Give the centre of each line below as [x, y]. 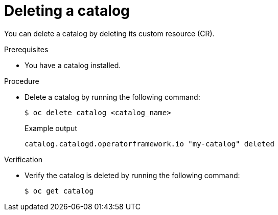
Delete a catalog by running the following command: [112, 97]
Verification [24, 159]
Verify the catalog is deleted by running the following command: [132, 175]
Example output [51, 128]
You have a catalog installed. [73, 65]
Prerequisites [26, 49]
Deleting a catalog [67, 11]
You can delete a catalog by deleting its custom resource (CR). [109, 33]
